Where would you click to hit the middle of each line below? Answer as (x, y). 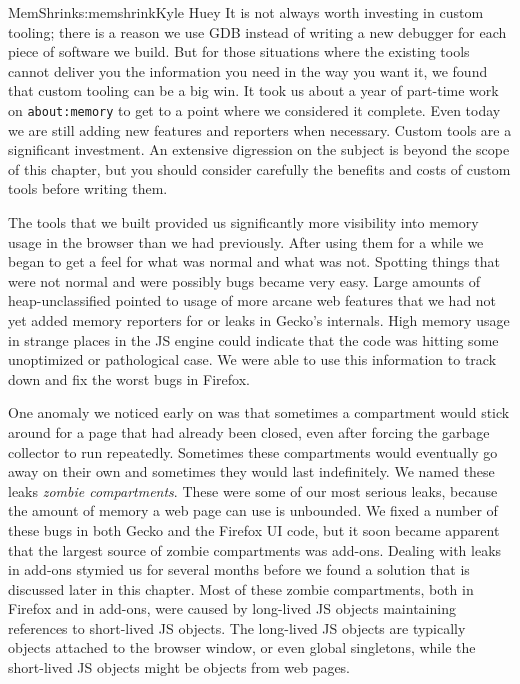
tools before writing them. (88, 188)
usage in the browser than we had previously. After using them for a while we (246, 241)
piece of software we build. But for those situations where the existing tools (239, 51)
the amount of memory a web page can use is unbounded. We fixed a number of (253, 510)
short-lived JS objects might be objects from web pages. (179, 667)
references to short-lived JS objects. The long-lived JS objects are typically (237, 627)
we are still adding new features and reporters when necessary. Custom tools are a (260, 129)
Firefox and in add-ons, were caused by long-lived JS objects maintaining (232, 608)
